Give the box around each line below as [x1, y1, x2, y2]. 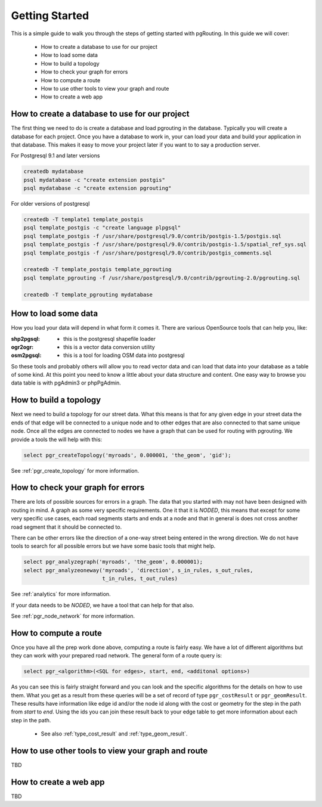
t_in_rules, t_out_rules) [102, 575, 178, 582]
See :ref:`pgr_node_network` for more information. [11, 612, 135, 619]
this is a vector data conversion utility [63, 343, 155, 350]
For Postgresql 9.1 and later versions [11, 152, 100, 159]
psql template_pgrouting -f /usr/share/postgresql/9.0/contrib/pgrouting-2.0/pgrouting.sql [23, 274, 301, 281]
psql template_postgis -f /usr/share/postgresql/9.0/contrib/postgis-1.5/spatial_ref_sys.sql [23, 241, 307, 248]
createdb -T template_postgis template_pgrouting [23, 266, 172, 273]
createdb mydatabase [23, 168, 83, 175]
